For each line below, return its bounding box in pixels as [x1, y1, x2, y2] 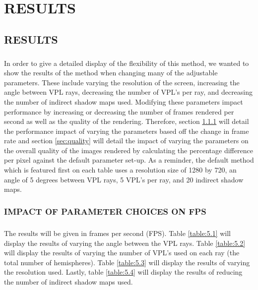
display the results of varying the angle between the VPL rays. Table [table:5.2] [4, 237, 246, 248]
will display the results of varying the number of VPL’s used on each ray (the [4, 247, 240, 258]
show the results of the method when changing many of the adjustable [4, 67, 218, 78]
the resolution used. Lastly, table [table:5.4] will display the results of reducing [4, 267, 243, 277]
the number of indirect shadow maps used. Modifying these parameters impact [4, 96, 243, 107]
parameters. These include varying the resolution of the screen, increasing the [4, 77, 240, 87]
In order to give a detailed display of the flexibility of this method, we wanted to [4, 58, 249, 68]
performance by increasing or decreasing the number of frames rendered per [4, 106, 234, 116]
